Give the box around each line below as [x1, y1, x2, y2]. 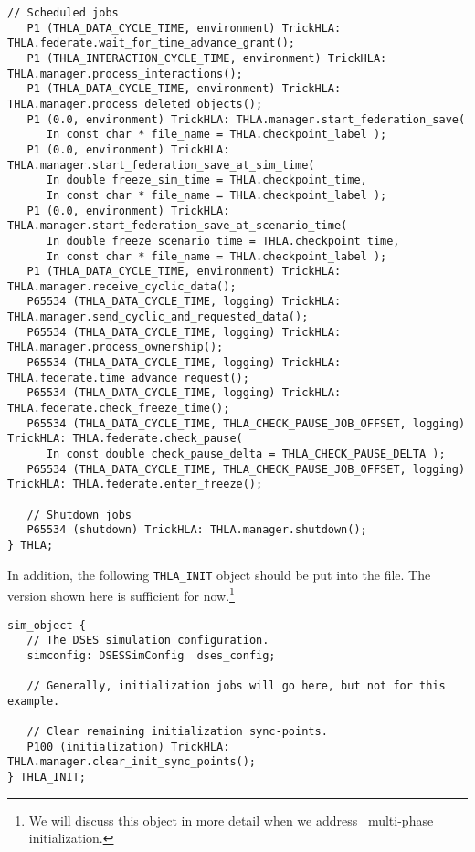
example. [7, 694, 60, 708]
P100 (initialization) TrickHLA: [26, 740, 230, 753]
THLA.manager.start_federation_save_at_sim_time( [7, 158, 315, 172]
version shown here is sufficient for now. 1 [7, 584, 235, 605]
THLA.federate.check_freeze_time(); [7, 402, 230, 415]
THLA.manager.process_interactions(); [7, 67, 243, 80]
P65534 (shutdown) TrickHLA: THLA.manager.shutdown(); [26, 523, 367, 537]
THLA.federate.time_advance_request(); [7, 371, 249, 384]
